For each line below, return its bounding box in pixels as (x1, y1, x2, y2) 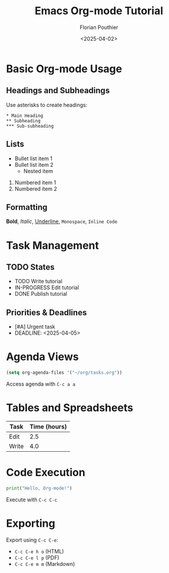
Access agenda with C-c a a (6, 380, 75, 387)
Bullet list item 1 (14, 155, 53, 162)
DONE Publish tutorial (14, 290, 68, 297)
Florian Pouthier (79, 24, 119, 31)
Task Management (6, 238, 99, 252)
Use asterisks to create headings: (6, 101, 88, 108)
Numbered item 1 (14, 179, 57, 186)
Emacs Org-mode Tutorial (34, 4, 164, 18)
